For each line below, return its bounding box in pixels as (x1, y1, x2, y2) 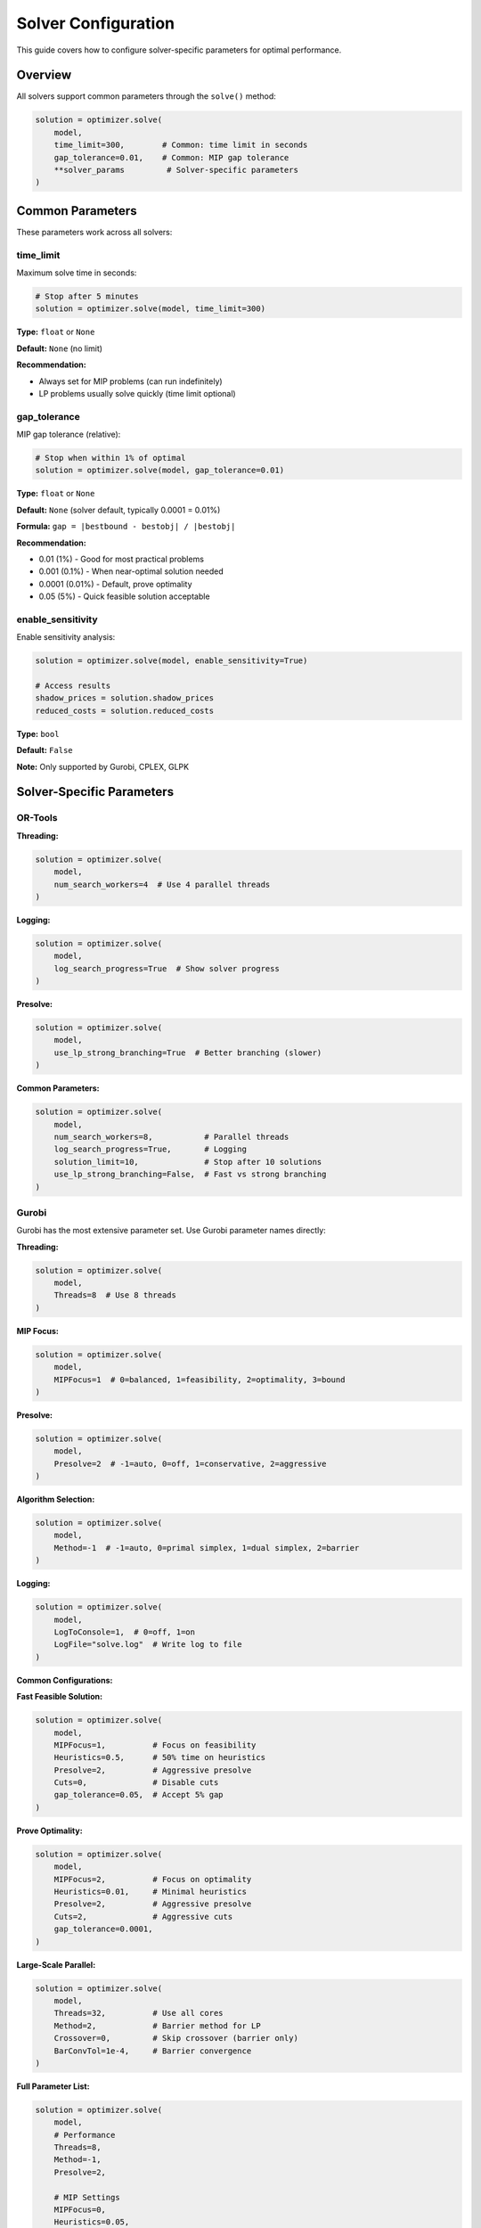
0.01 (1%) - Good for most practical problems (38, 553, 205, 565)
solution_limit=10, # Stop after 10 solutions (53, 1157, 322, 1167)
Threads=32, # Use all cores (53, 2008, 224, 2019)
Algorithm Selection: (16, 1494, 95, 1505)
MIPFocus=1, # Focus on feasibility (53, 1740, 257, 1750)
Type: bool (16, 728, 60, 739)
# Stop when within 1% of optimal (35, 453, 186, 463)
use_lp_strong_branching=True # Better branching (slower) (53, 1047, 322, 1058)
